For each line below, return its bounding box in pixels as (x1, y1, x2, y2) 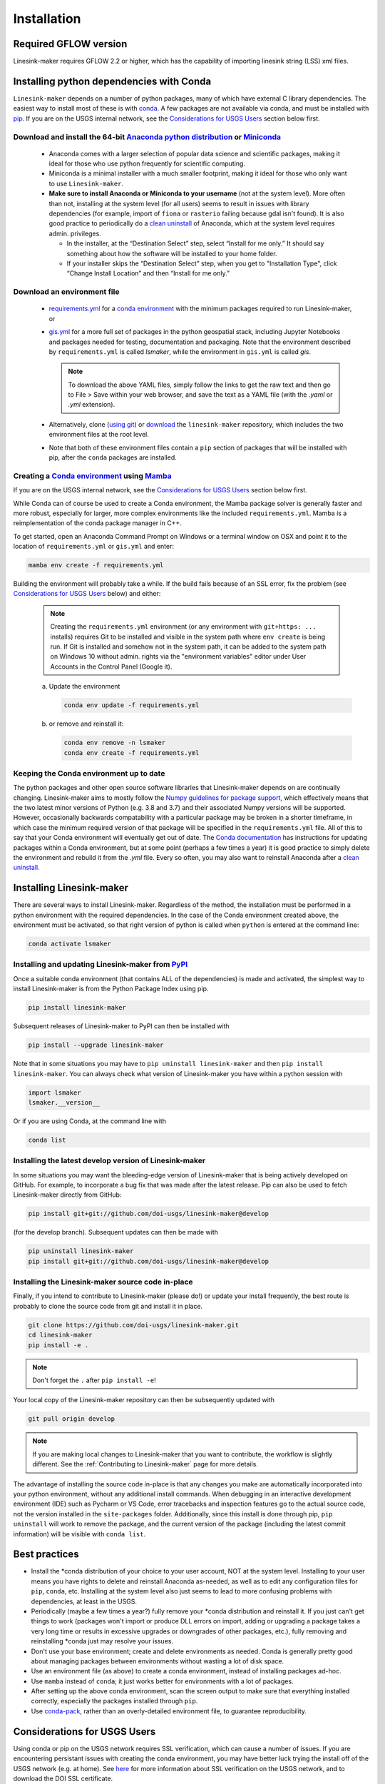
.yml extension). (68, 400, 115, 409)
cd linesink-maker (28, 1331, 93, 1339)
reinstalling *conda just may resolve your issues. (31, 1637, 174, 1646)
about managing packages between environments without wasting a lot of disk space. (31, 1656, 284, 1666)
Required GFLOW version (13, 38, 128, 50)
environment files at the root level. (48, 430, 149, 439)
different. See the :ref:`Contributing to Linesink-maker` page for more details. (32, 1460, 258, 1469)
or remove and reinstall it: (48, 719, 124, 728)
